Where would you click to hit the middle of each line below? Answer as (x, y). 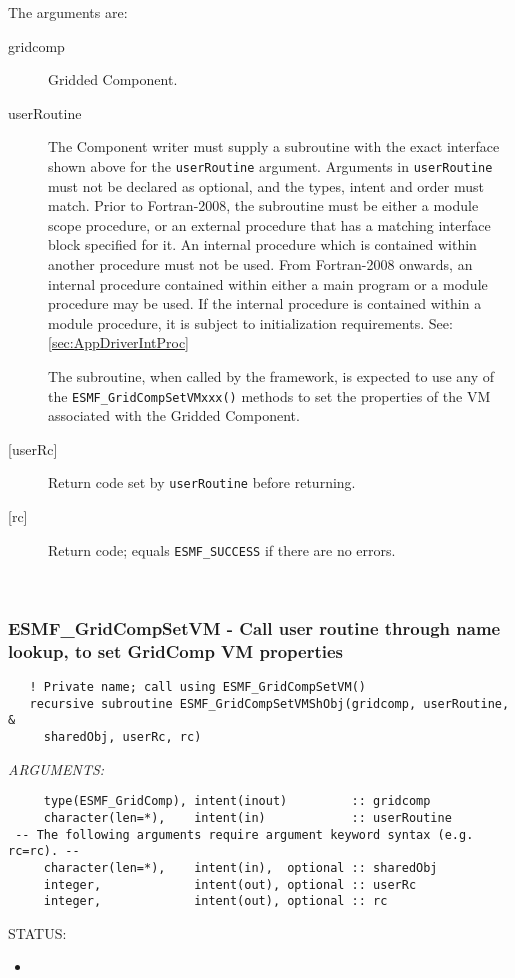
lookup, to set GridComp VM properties (175, 650)
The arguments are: (68, 12)
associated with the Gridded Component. (174, 415)
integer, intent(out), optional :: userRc (230, 884)
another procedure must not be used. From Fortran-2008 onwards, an (260, 264)
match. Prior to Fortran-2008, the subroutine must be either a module (263, 205)
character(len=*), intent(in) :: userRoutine (247, 817)
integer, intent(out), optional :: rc (215, 901)
